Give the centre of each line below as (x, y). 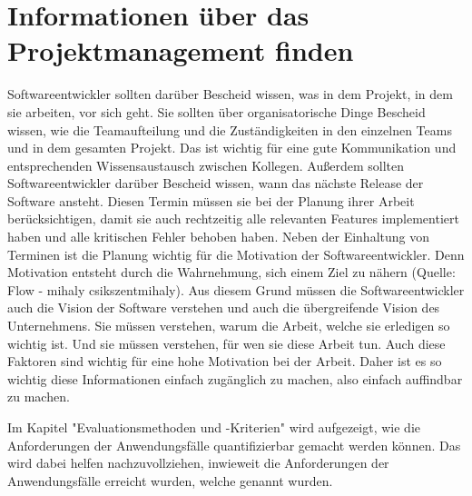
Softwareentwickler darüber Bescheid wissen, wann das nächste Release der (216, 183)
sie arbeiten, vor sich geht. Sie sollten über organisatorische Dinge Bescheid (216, 111)
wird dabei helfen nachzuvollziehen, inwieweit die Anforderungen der (198, 463)
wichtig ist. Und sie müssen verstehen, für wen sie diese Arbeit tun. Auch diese (226, 343)
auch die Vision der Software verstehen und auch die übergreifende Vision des (224, 308)
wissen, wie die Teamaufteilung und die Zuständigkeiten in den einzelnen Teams (230, 129)
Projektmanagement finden (181, 50)
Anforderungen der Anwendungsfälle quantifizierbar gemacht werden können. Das (234, 445)
